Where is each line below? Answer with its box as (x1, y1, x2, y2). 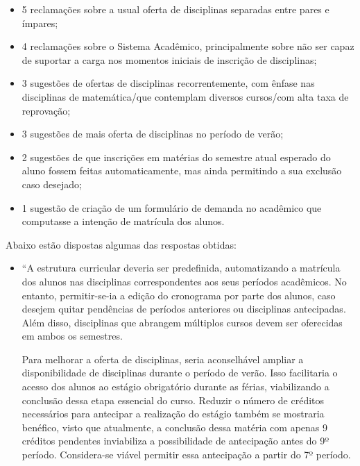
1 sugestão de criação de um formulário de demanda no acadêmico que (22, 200, 322, 215)
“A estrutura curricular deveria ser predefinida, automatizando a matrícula (22, 260, 341, 275)
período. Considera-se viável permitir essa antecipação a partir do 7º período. (22, 447, 351, 462)
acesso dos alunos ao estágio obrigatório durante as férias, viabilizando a (22, 379, 329, 394)
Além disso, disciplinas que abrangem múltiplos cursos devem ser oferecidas (22, 315, 343, 329)
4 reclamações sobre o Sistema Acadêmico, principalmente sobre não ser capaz (22, 39, 354, 53)
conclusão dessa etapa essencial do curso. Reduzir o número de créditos (22, 392, 325, 407)
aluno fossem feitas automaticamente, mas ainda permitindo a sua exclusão (22, 163, 342, 178)
